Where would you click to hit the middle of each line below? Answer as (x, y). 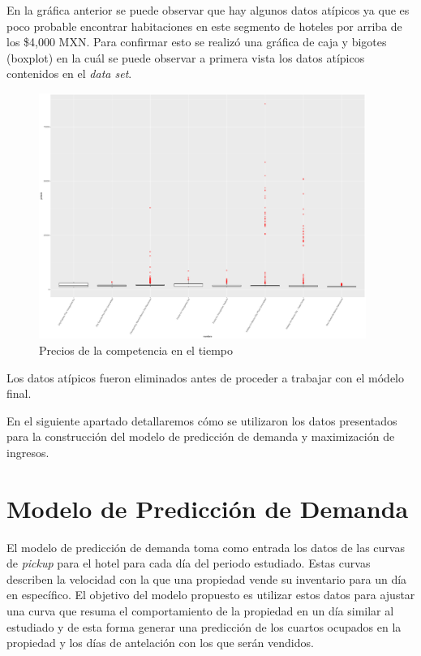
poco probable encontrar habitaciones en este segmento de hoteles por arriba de (204, 26)
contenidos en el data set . (69, 73)
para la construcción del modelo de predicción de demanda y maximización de (201, 436)
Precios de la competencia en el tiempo (136, 350)
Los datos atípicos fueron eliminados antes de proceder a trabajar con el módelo (205, 377)
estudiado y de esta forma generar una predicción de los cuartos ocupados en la (204, 626)
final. (19, 393)
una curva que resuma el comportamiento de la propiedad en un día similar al (200, 610)
